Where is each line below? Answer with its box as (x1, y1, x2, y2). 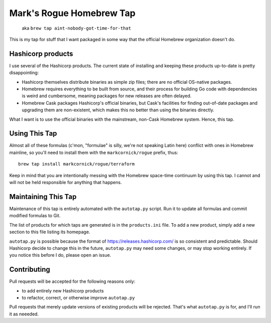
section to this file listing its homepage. (9, 229, 90, 235)
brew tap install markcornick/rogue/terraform (18, 161, 135, 167)
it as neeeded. (9, 311, 39, 317)
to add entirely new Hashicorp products (22, 287, 104, 293)
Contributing (9, 265, 50, 274)
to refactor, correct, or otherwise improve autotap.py (22, 294, 135, 300)
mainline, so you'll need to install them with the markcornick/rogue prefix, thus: (9, 149, 178, 155)
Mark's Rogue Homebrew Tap (9, 8, 135, 19)
